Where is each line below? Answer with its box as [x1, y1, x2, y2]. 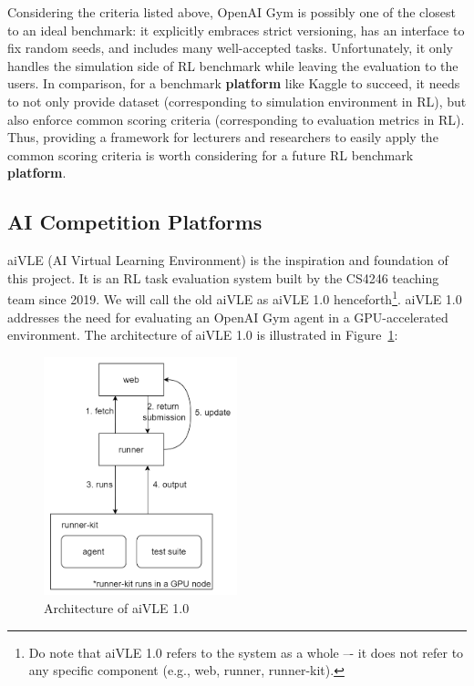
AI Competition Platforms [7, 208, 263, 236]
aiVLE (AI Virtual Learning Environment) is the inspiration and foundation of [7, 251, 448, 270]
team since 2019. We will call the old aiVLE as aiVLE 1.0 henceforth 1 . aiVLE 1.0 [7, 287, 462, 308]
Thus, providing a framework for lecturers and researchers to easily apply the [7, 128, 438, 147]
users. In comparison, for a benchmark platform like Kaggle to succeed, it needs [7, 74, 460, 93]
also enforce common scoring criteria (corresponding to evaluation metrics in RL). [7, 109, 465, 128]
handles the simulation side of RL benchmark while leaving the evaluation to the [7, 56, 459, 75]
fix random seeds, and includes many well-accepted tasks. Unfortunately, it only [7, 38, 453, 57]
